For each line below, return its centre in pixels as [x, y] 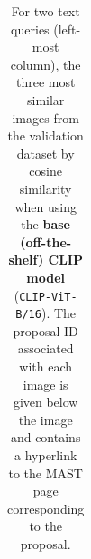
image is [45, 384]
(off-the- [46, 241]
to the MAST [45, 472]
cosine [45, 171]
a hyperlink [46, 454]
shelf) [26, 260]
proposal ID [45, 330]
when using [45, 206]
